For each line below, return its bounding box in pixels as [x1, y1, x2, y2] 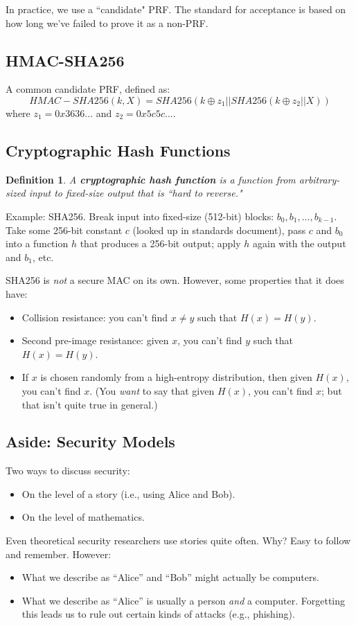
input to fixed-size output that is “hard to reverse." [28, 186, 242, 200]
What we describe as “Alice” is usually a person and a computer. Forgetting [21, 593, 346, 607]
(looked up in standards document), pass [132, 222, 306, 237]
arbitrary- [299, 172, 340, 186]
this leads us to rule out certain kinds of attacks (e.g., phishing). [21, 607, 295, 621]
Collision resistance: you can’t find [21, 310, 168, 324]
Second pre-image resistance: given [21, 333, 169, 348]
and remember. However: [6, 546, 112, 561]
